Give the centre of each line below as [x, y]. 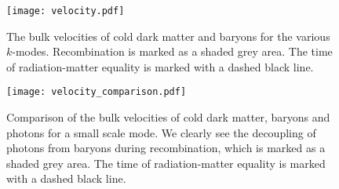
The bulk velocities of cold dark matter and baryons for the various [168, 36]
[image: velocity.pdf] [66, 11]
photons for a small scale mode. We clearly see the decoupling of [161, 132]
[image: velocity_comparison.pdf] [97, 92]
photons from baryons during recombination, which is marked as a [166, 148]
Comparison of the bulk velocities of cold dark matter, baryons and [168, 117]
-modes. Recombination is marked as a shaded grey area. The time [172, 51]
